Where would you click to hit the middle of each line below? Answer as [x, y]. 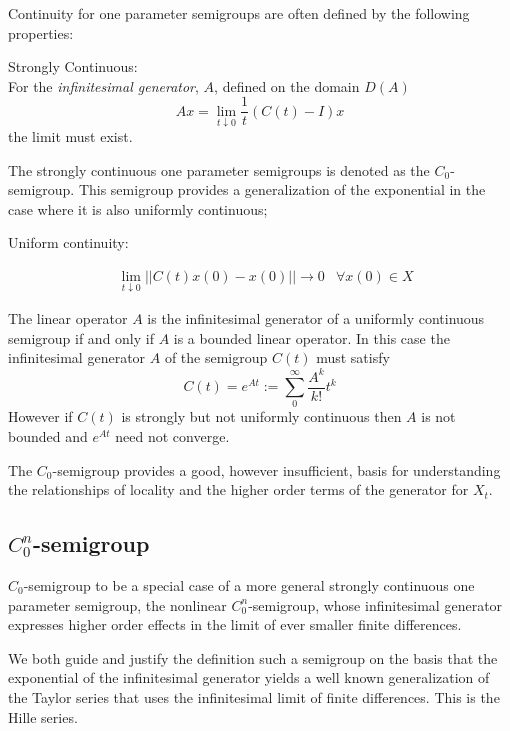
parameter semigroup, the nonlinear [117, 604]
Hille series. [43, 716]
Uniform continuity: [68, 242]
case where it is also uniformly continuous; [138, 208]
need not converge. [172, 435]
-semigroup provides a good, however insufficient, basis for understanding [276, 469]
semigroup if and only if [81, 337]
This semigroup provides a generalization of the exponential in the [282, 189]
